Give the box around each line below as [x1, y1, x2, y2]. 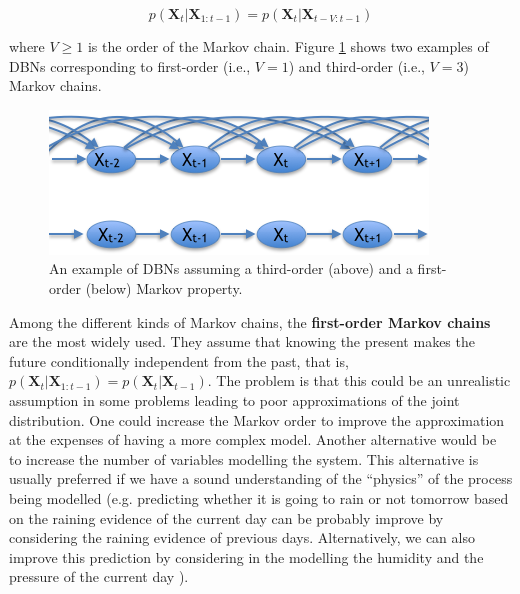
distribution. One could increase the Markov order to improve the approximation [9, 409, 505, 430]
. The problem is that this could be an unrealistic [207, 370, 511, 391]
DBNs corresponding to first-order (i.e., [9, 55, 251, 76]
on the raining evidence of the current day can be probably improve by [9, 507, 444, 528]
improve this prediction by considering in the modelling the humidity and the [9, 546, 484, 567]
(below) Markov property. [85, 277, 243, 298]
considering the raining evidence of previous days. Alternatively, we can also [9, 527, 475, 548]
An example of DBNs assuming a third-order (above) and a [49, 258, 413, 279]
